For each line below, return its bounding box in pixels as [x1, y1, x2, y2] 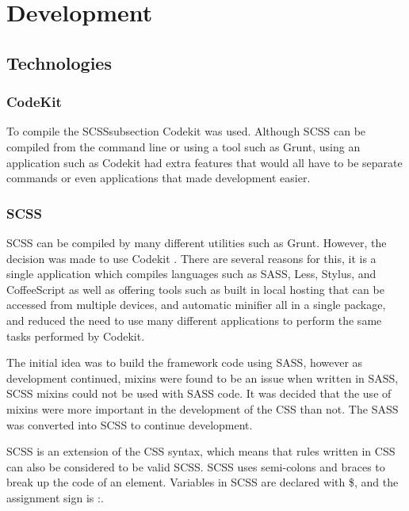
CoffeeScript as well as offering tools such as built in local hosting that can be [6, 280, 384, 297]
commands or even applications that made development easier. [6, 170, 311, 186]
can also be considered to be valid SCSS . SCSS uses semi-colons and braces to [6, 458, 385, 475]
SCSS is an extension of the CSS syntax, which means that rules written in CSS [6, 443, 396, 460]
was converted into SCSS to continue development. [6, 416, 253, 433]
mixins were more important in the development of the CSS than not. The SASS [6, 400, 399, 417]
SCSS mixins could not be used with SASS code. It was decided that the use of [6, 385, 392, 402]
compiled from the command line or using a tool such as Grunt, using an [6, 138, 361, 154]
